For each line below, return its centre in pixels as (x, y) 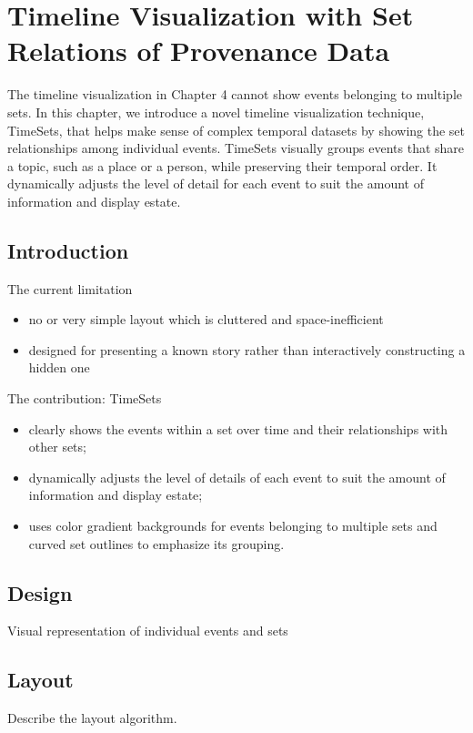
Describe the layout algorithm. (92, 718)
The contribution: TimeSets (85, 398)
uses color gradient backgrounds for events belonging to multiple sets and (233, 526)
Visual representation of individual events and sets (148, 631)
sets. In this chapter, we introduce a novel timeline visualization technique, (216, 112)
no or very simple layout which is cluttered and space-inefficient (206, 319)
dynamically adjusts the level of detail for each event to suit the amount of (216, 183)
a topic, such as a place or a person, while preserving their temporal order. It (222, 165)
